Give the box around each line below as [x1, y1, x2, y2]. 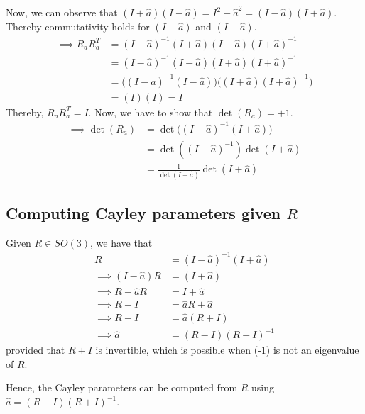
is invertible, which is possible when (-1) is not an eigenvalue [95, 342, 359, 357]
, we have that [90, 235, 153, 250]
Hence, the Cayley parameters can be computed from [6, 380, 238, 395]
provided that [6, 342, 65, 357]
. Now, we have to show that [88, 104, 213, 119]
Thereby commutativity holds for [6, 19, 150, 33]
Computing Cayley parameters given [6, 202, 281, 224]
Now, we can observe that [6, 5, 118, 19]
